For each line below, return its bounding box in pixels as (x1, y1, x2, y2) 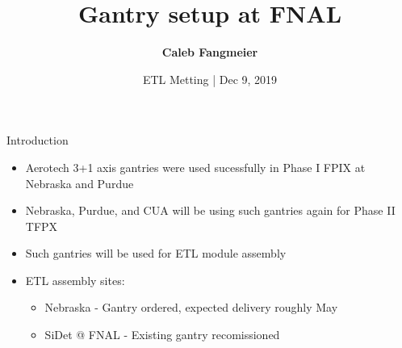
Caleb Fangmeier (161, 44, 258, 61)
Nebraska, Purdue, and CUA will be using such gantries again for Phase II (25, 202, 396, 219)
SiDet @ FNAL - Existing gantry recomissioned (44, 326, 280, 343)
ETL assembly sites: (25, 271, 125, 288)
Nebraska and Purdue (25, 174, 134, 191)
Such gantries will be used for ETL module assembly (25, 245, 287, 262)
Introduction (6, 132, 69, 149)
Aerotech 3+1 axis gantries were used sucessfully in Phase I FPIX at (25, 158, 366, 175)
